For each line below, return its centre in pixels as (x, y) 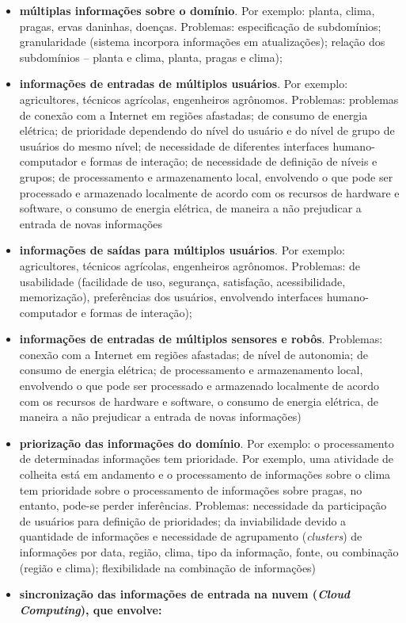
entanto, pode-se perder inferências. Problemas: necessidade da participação (203, 505)
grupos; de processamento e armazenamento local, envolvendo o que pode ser (206, 176)
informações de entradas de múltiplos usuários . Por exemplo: (184, 84)
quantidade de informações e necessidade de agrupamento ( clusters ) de (191, 536)
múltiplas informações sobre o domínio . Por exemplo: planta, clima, (197, 10)
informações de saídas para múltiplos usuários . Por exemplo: (182, 250)
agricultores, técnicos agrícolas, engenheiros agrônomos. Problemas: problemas (209, 99)
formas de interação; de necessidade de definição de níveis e (233, 161)
